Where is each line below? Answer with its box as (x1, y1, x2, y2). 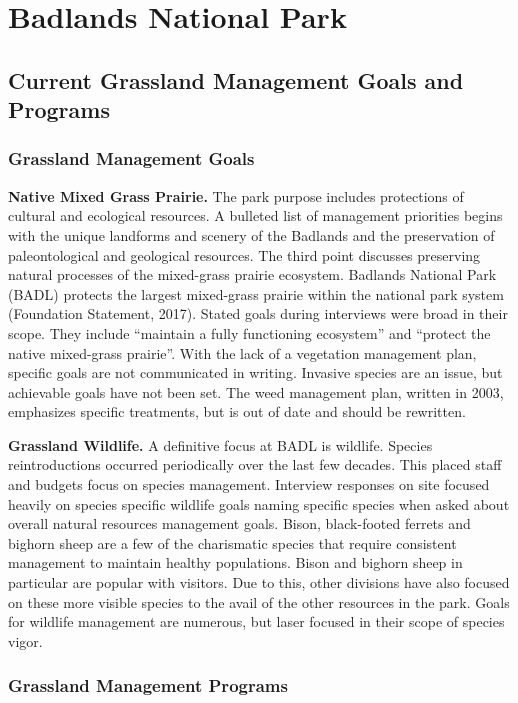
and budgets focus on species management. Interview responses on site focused (8, 474, 490, 495)
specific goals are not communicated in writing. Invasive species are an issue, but (8, 362, 503, 383)
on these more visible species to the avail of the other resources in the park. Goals (8, 591, 510, 612)
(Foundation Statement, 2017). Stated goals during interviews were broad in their (8, 303, 508, 324)
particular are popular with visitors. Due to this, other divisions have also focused (8, 572, 510, 593)
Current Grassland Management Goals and (8, 64, 464, 95)
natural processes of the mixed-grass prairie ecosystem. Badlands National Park (8, 264, 497, 285)
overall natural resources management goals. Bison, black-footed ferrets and (8, 513, 471, 534)
